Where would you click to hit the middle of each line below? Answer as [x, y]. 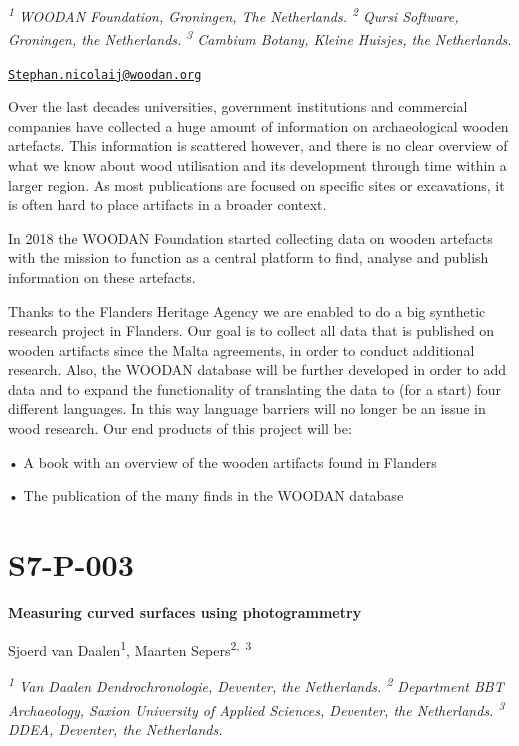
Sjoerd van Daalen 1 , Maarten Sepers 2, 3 [130, 648]
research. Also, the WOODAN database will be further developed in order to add [257, 369]
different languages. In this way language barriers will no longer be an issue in [247, 408]
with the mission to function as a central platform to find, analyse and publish [248, 257]
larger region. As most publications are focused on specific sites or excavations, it [256, 184]
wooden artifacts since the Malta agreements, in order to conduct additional [241, 349]
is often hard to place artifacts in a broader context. [167, 204]
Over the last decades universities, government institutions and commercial [238, 106]
